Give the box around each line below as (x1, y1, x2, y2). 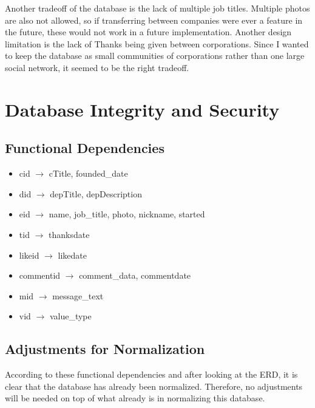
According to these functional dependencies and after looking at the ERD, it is (5, 368, 298, 381)
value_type (49, 310, 92, 322)
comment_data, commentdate (79, 269, 191, 282)
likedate (58, 248, 87, 261)
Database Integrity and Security (5, 97, 280, 121)
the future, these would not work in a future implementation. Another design (5, 25, 292, 38)
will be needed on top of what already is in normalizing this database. (5, 392, 265, 404)
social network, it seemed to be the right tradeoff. (5, 61, 189, 73)
